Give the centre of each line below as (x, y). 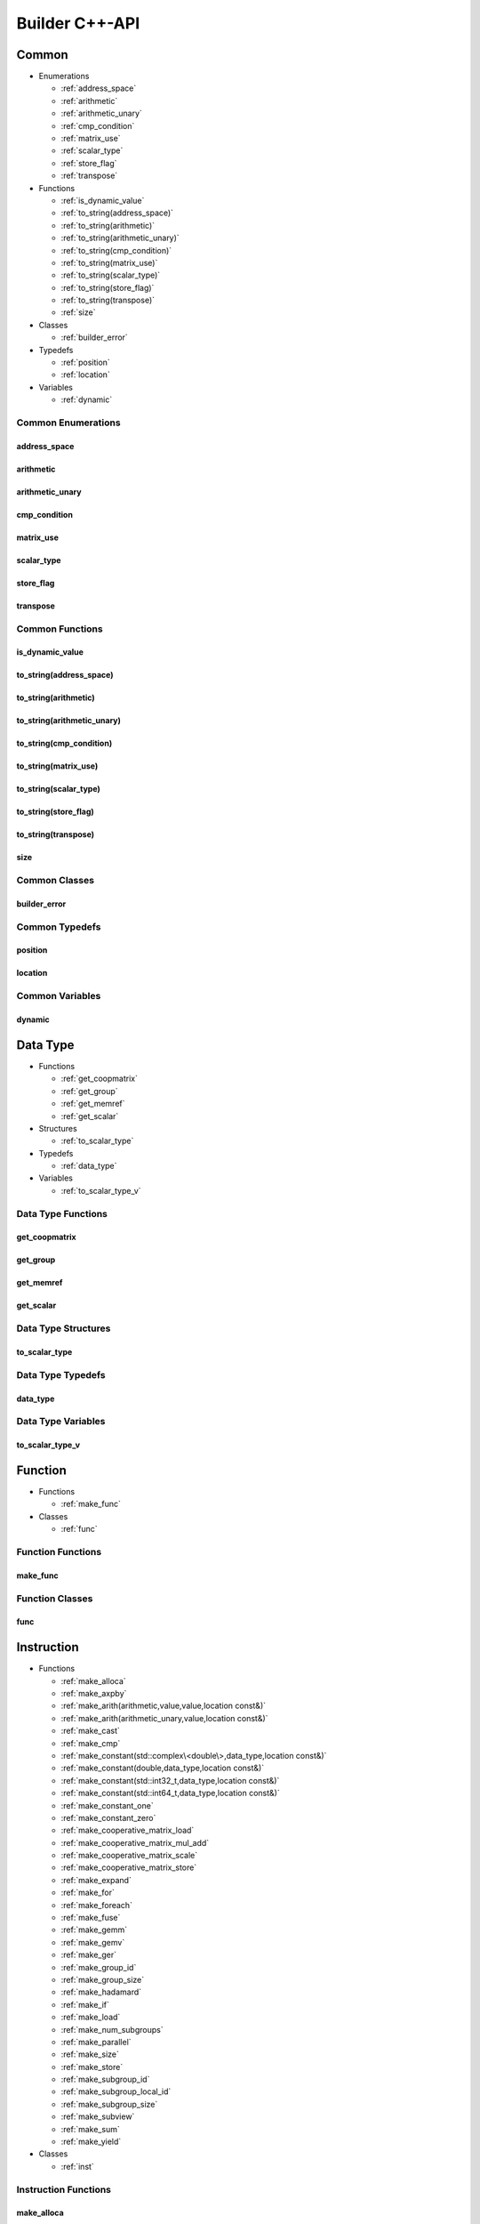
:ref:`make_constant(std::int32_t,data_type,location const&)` (170, 1780)
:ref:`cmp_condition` (98, 125)
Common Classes (56, 881)
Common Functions (60, 629)
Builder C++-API (78, 23)
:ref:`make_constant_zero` (108, 1817)
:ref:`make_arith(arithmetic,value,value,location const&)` (164, 1706)
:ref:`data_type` (89, 1166)
